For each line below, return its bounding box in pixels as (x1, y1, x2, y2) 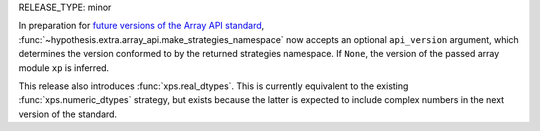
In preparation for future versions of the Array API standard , (18, 20, 265, 32)
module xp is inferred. (18, 61, 110, 74)
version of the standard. (18, 108, 118, 120)
